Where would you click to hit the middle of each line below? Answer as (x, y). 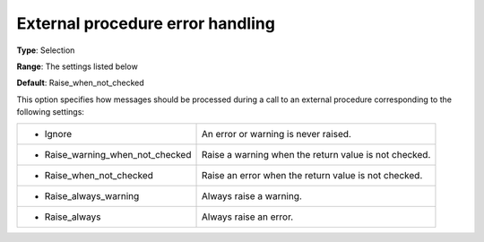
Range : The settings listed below (77, 66)
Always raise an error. (247, 217)
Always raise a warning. (251, 195)
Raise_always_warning (92, 195)
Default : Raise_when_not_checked (81, 83)
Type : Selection (46, 50)
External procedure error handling (146, 23)
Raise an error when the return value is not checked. (312, 175)
